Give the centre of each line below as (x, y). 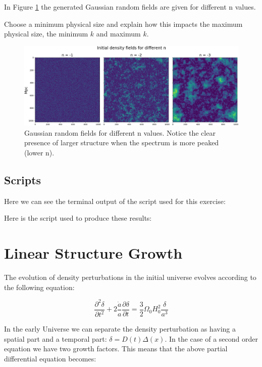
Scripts (23, 179)
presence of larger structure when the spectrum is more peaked (122, 142)
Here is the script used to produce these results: (78, 218)
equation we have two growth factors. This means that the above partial (116, 349)
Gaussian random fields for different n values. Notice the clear (120, 132)
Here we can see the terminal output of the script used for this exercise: (115, 201)
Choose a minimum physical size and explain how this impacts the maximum (123, 24)
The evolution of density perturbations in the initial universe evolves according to (130, 277)
